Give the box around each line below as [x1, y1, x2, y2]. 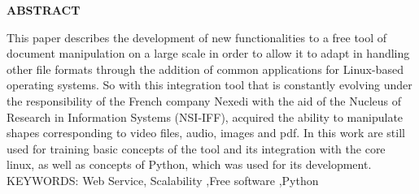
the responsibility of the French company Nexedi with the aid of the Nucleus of [7, 92, 402, 109]
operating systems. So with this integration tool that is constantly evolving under [7, 76, 412, 93]
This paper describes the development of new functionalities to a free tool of [7, 28, 387, 45]
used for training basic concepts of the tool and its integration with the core [7, 140, 386, 157]
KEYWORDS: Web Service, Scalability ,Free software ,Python [7, 171, 319, 188]
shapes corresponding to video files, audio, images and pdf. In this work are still [7, 124, 405, 141]
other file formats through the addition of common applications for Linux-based [7, 60, 404, 77]
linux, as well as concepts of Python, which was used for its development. [7, 156, 372, 173]
